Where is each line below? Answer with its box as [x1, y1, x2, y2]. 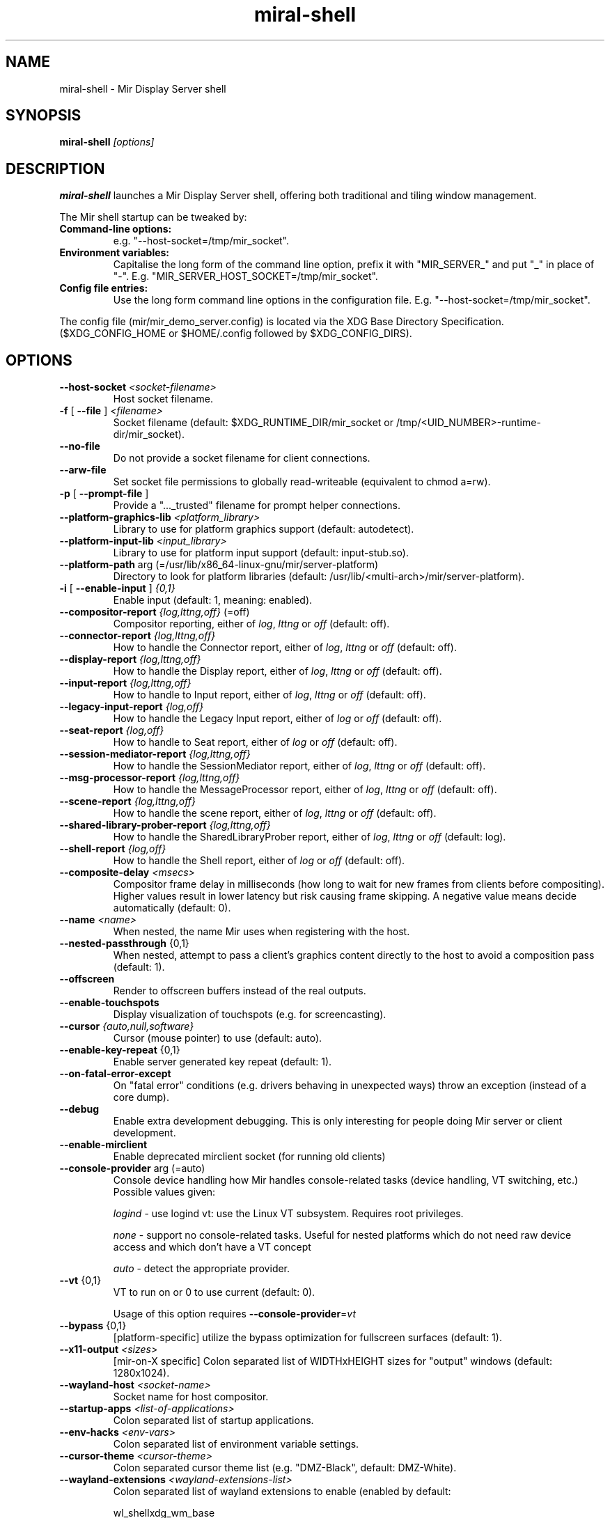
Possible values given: [113, 1186, 216, 1198]
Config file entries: [59, 282, 148, 295]
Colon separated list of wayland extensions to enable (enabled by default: [113, 1485, 451, 1498]
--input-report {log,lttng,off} [59, 677, 191, 689]
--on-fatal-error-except [59, 1067, 171, 1080]
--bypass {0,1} [59, 1320, 127, 1332]
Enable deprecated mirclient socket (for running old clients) [113, 1150, 386, 1163]
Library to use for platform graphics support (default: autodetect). [113, 523, 414, 535]
